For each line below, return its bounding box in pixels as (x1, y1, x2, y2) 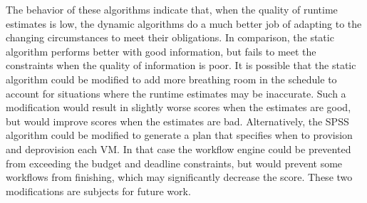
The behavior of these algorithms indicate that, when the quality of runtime (6, 2, 338, 16)
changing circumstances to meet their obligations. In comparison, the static (6, 30, 334, 45)
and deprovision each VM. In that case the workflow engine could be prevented (6, 141, 351, 156)
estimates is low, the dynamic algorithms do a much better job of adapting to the (6, 16, 362, 31)
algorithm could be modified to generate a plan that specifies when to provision (6, 127, 353, 142)
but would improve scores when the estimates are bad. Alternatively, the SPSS (6, 113, 349, 128)
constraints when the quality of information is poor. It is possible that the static (6, 58, 356, 73)
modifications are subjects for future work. (6, 183, 191, 198)
